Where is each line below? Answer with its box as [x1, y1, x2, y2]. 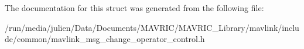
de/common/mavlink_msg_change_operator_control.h [5, 33, 205, 45]
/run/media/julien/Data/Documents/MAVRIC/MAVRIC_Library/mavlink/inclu [5, 21, 299, 33]
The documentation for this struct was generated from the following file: [5, 2, 264, 13]
